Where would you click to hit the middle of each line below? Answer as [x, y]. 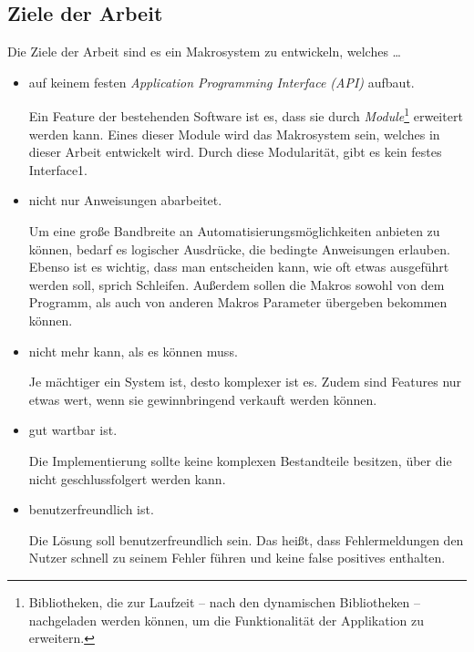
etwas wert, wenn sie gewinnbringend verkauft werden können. [203, 399]
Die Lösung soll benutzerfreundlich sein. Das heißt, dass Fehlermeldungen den [246, 539]
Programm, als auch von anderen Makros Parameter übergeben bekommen [238, 302]
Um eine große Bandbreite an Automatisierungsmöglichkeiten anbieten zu [234, 231]
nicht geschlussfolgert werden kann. [127, 478]
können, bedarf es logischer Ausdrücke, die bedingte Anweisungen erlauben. [239, 248]
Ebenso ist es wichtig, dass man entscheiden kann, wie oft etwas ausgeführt [239, 267]
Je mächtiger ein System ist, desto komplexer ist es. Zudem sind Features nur [245, 382]
